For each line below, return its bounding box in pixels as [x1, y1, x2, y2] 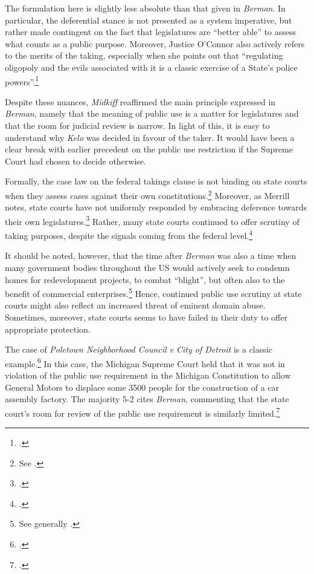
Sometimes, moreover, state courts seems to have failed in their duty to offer [5, 310, 287, 323]
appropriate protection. [5, 322, 91, 335]
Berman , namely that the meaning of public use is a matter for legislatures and [5, 107, 299, 120]
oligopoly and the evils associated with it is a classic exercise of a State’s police [5, 60, 298, 73]
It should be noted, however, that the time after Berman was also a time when [5, 249, 296, 262]
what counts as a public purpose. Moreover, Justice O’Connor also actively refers [5, 37, 305, 50]
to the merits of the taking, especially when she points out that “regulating [5, 49, 283, 62]
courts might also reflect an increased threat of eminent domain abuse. [5, 299, 266, 311]
